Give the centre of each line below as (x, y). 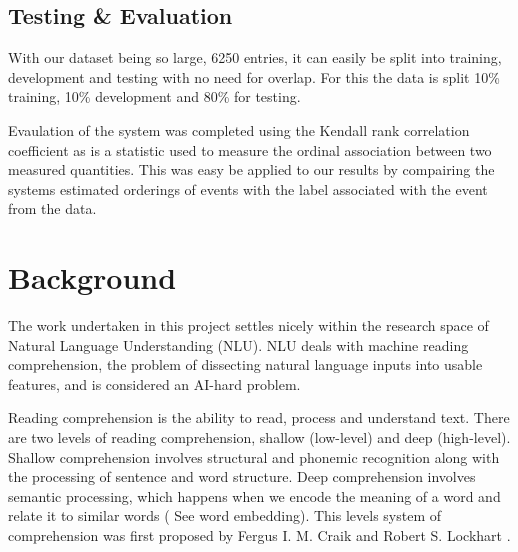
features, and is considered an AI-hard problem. (154, 383)
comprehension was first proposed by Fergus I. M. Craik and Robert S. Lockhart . (259, 535)
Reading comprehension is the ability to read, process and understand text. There (259, 417)
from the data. (52, 208)
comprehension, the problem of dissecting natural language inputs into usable (245, 364)
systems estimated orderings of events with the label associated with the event (248, 188)
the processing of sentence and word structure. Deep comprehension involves (242, 476)
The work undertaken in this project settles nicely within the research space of (248, 325)
